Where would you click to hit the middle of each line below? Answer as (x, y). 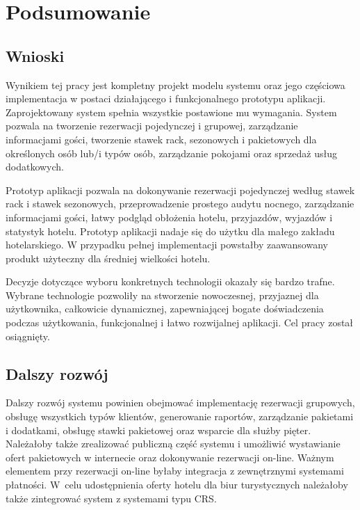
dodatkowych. (35, 167)
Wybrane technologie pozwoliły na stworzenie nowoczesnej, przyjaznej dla (162, 295)
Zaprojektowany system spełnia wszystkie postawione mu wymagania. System (171, 112)
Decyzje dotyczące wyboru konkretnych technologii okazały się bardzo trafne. (170, 281)
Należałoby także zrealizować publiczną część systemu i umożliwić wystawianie (173, 444)
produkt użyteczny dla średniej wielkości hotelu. (108, 258)
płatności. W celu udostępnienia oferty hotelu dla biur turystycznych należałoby (177, 485)
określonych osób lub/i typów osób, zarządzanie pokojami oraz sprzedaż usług (171, 153)
